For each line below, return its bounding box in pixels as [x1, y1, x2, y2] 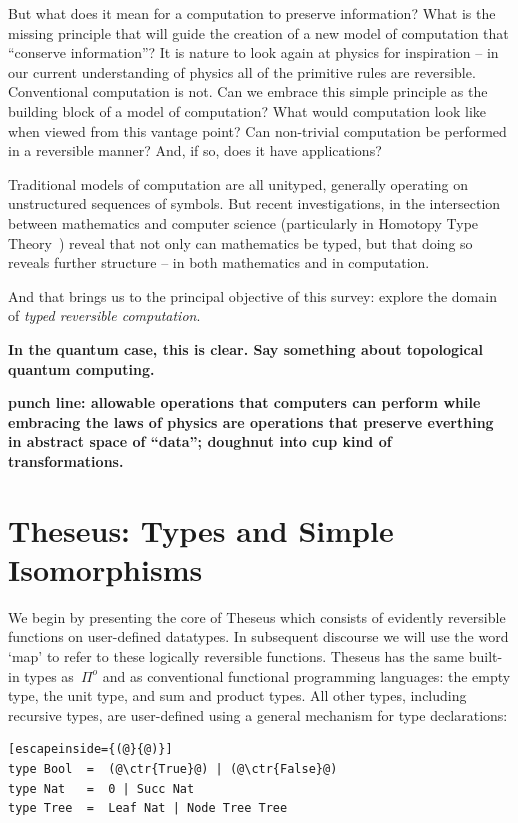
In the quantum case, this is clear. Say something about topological [8, 338, 483, 359]
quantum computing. [8, 358, 155, 379]
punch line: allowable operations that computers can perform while [8, 392, 481, 413]
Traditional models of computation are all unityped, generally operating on [8, 173, 468, 194]
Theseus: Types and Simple [8, 509, 394, 550]
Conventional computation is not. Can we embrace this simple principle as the [8, 81, 488, 102]
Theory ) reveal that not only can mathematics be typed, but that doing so [8, 232, 473, 253]
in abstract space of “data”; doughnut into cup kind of [8, 431, 392, 452]
